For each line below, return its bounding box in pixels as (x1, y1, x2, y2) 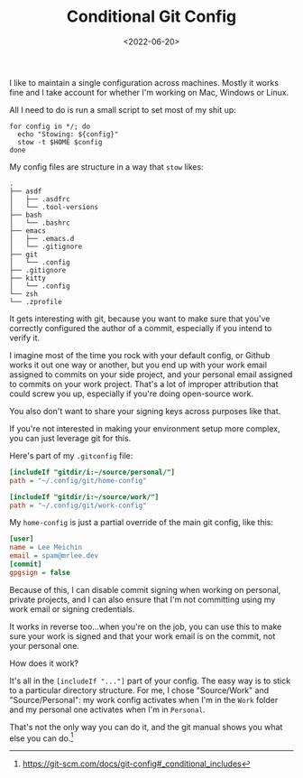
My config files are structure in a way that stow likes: (9, 161, 205, 172)
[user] (9, 534, 34, 543)
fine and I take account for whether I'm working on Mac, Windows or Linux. (9, 87, 289, 97)
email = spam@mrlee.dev (9, 551, 99, 560)
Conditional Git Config (66, 6, 237, 27)
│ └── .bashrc (9, 218, 70, 227)
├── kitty (9, 273, 47, 282)
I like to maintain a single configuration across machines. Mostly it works (9, 77, 280, 88)
